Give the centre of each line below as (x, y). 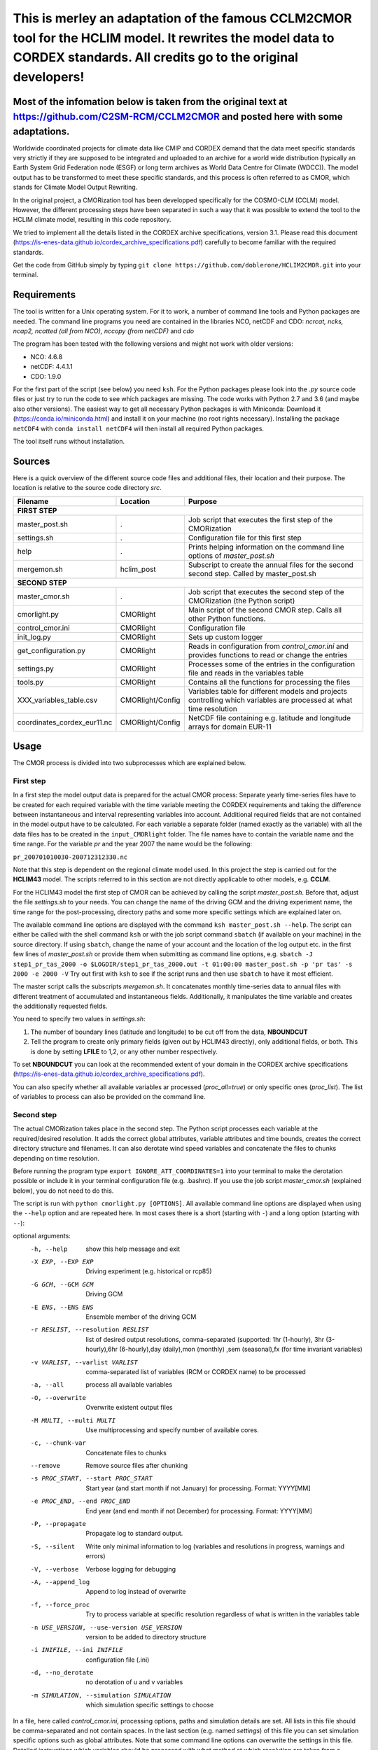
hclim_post (138, 569)
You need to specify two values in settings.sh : (79, 1019)
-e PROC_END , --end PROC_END (80, 1501)
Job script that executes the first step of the (260, 519)
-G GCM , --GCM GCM (62, 1284)
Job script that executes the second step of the (266, 591)
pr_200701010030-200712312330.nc (70, 857)
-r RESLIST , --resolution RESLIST (90, 1330)
